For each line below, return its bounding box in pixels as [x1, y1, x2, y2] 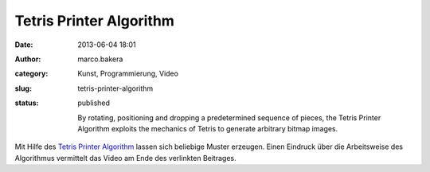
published [77, 98, 111, 107]
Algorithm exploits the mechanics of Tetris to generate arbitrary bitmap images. [77, 123, 338, 133]
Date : [14, 40, 33, 49]
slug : [14, 84, 32, 93]
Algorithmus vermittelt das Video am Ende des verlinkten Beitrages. [14, 153, 236, 162]
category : [14, 68, 49, 79]
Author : [14, 54, 41, 64]
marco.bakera [77, 54, 123, 64]
